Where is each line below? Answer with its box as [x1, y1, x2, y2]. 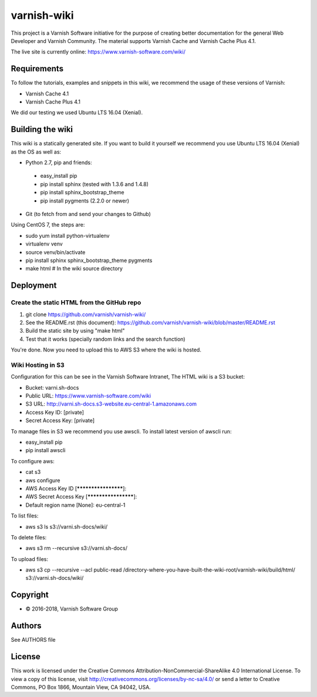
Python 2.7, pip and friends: [25, 159, 92, 166]
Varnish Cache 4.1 [25, 90, 69, 97]
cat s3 [25, 469, 41, 476]
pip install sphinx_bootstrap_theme [40, 189, 124, 196]
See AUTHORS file [11, 636, 56, 643]
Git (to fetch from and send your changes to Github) [25, 211, 151, 218]
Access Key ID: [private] [25, 409, 85, 416]
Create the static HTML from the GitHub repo [11, 298, 141, 307]
